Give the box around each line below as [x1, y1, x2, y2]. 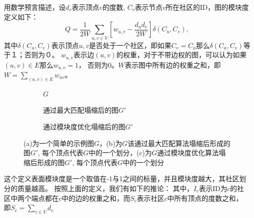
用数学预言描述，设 [4, 2, 66, 12]
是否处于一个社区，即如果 [89, 40, 171, 50]
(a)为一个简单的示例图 [23, 138, 94, 148]
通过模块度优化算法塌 [157, 147, 226, 158]
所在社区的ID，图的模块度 [165, 2, 249, 12]
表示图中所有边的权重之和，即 [125, 59, 221, 70]
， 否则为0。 [78, 59, 118, 70]
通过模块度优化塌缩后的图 [43, 121, 125, 132]
